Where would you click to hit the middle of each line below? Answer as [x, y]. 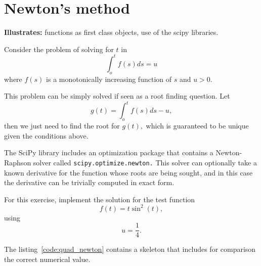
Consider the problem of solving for [59, 49]
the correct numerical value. [47, 259]
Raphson [18, 162]
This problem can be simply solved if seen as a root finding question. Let [117, 96]
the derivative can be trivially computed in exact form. [89, 182]
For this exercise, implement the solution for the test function [100, 199]
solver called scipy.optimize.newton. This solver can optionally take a [145, 162]
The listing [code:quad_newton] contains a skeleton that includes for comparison [130, 249]
